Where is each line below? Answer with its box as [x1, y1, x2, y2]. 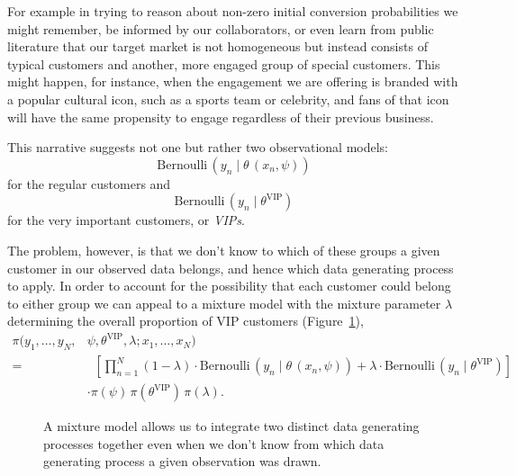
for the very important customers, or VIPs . [7, 211, 245, 229]
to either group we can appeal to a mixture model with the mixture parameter [7, 293, 441, 312]
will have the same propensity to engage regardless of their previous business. [7, 107, 434, 126]
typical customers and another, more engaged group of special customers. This [7, 54, 440, 73]
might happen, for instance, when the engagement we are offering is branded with [7, 72, 458, 91]
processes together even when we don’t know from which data [43, 434, 385, 453]
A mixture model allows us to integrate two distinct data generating [43, 417, 420, 436]
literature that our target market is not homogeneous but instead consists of [7, 37, 428, 56]
